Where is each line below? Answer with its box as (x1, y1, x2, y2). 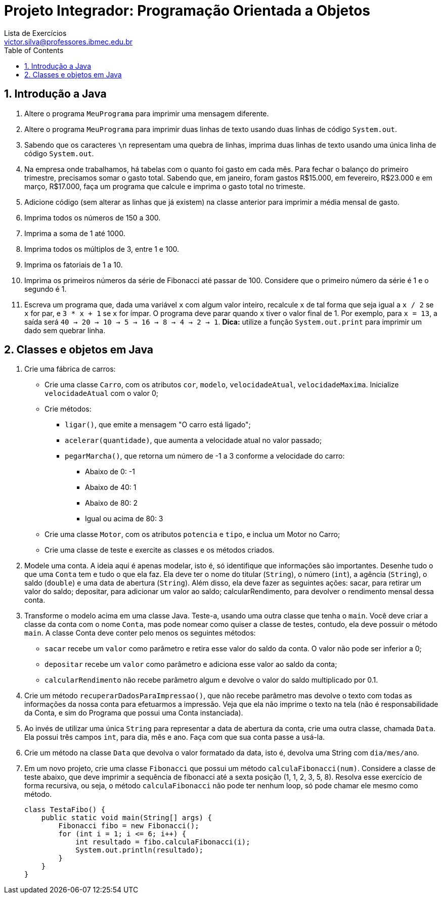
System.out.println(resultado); (75, 846, 204, 855)
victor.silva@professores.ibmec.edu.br (4, 37, 132, 46)
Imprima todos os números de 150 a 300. (24, 213, 161, 222)
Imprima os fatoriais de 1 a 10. (24, 260, 123, 269)
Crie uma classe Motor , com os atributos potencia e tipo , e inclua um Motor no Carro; (45, 530, 340, 539)
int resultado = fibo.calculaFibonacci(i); (75, 838, 250, 846)
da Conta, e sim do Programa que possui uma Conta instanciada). (24, 708, 243, 717)
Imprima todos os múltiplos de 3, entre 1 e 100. (24, 244, 179, 253)
